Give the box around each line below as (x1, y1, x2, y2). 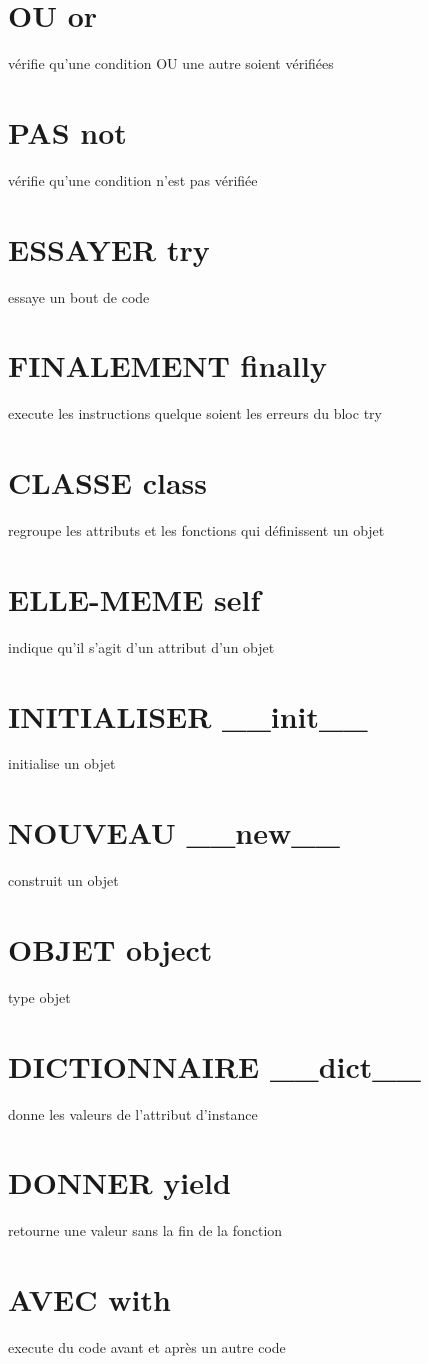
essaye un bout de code (8, 286, 150, 307)
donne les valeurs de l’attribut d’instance (8, 1103, 258, 1124)
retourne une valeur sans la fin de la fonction (8, 1220, 283, 1241)
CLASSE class (8, 462, 207, 503)
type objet (8, 986, 71, 1007)
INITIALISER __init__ (8, 695, 368, 736)
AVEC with (8, 1279, 171, 1320)
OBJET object (8, 928, 213, 969)
